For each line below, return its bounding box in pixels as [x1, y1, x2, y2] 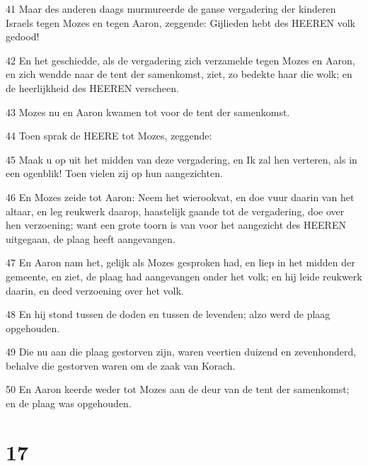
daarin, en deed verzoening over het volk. [6, 283, 184, 297]
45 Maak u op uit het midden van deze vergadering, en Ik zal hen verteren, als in [6, 152, 357, 166]
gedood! [6, 29, 40, 44]
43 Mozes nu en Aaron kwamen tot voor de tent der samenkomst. [6, 104, 290, 119]
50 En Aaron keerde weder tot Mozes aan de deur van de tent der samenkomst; [6, 382, 350, 397]
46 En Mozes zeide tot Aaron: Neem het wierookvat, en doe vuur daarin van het [6, 189, 355, 204]
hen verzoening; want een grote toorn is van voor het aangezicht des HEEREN [6, 217, 346, 232]
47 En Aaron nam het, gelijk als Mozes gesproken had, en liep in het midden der [6, 255, 355, 270]
